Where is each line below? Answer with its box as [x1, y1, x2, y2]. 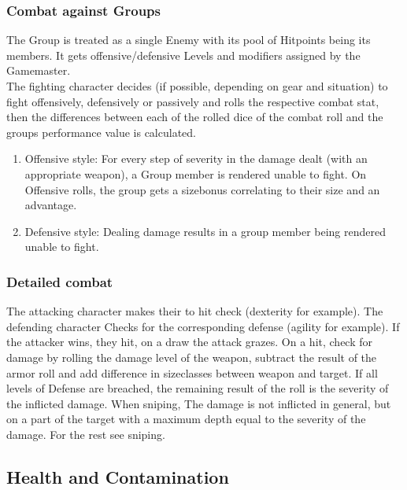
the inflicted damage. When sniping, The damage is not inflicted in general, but [6, 395, 391, 411]
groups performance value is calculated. [6, 123, 196, 140]
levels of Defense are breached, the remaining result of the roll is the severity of [6, 380, 389, 396]
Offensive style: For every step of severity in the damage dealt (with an [24, 150, 368, 167]
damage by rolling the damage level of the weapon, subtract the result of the [6, 348, 377, 365]
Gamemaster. [6, 62, 71, 79]
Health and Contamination [6, 464, 229, 488]
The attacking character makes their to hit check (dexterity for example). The [6, 303, 383, 319]
